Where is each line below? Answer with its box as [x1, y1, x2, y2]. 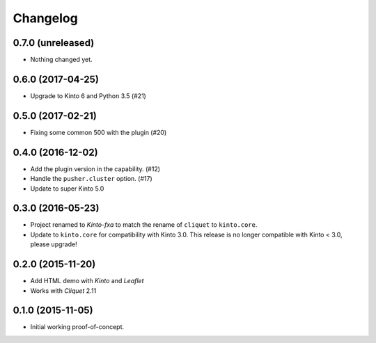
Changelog [13, 10, 78, 26]
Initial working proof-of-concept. [30, 323, 125, 331]
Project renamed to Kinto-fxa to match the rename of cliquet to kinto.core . [30, 221, 258, 229]
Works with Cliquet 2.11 [30, 286, 97, 295]
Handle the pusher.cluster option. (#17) [30, 175, 152, 183]
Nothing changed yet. [30, 56, 93, 64]
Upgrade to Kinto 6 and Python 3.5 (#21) [30, 91, 146, 100]
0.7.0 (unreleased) [13, 37, 95, 49]
